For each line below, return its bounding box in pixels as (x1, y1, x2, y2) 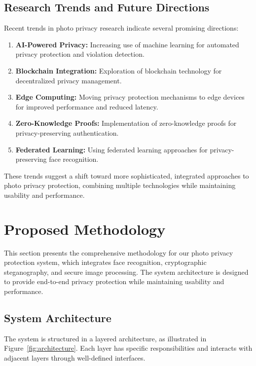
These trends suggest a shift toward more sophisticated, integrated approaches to (4, 170, 249, 181)
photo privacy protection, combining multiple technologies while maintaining (4, 180, 236, 190)
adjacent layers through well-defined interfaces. (4, 353, 146, 363)
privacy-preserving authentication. (15, 127, 119, 138)
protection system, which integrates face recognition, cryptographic (4, 257, 207, 267)
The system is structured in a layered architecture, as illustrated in (4, 333, 207, 343)
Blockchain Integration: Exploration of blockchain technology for (15, 65, 222, 75)
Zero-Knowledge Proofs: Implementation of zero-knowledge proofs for (15, 118, 237, 128)
